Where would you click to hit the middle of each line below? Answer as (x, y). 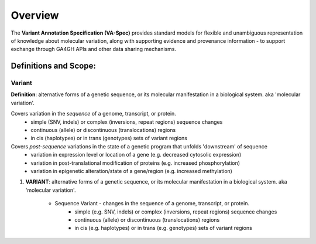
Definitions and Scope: (53, 66)
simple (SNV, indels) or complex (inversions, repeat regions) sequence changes (127, 122)
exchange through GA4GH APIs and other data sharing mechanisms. (94, 49)
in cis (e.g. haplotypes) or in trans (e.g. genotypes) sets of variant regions (164, 228)
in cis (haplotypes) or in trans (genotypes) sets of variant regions (109, 138)
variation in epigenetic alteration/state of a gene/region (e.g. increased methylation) (131, 171)
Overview (35, 15)
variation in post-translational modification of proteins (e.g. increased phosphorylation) (135, 163)
